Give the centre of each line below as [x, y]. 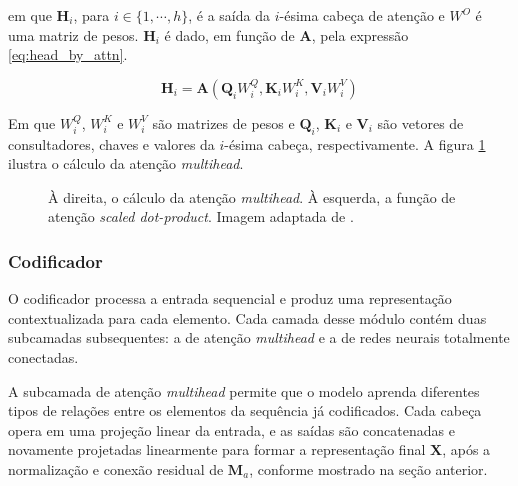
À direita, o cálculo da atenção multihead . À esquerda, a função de [252, 196]
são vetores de [420, 122]
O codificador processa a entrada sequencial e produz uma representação [230, 298]
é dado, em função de [229, 34]
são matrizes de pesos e [223, 122]
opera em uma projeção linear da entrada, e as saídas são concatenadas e [231, 429]
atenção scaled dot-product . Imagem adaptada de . [201, 216]
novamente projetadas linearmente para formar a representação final [217, 449]
